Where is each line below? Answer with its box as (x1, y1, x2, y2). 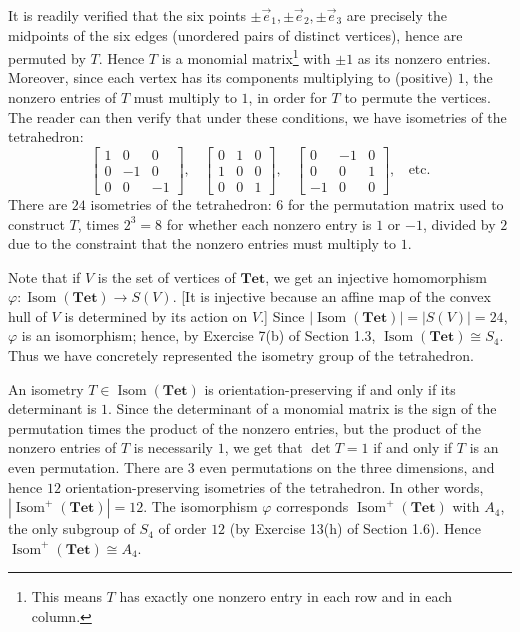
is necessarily (133, 437, 213, 458)
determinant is (8, 398, 97, 419)
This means (31, 586, 102, 607)
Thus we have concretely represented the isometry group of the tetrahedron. (8, 345, 474, 366)
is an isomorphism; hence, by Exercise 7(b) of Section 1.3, (21, 325, 376, 346)
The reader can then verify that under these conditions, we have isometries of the (8, 106, 507, 127)
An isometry (8, 378, 84, 399)
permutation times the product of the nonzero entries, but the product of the (8, 417, 481, 438)
